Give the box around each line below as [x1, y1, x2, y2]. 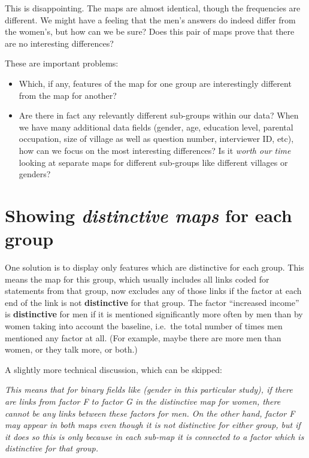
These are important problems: [5, 57, 119, 69]
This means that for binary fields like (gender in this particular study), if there [5, 383, 293, 396]
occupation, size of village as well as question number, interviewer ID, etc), [19, 132, 294, 145]
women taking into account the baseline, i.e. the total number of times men [5, 320, 283, 332]
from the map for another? [19, 89, 117, 101]
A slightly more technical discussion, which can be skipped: [5, 363, 222, 375]
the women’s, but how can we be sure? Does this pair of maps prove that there [5, 25, 295, 38]
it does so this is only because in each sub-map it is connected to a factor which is [5, 430, 304, 442]
